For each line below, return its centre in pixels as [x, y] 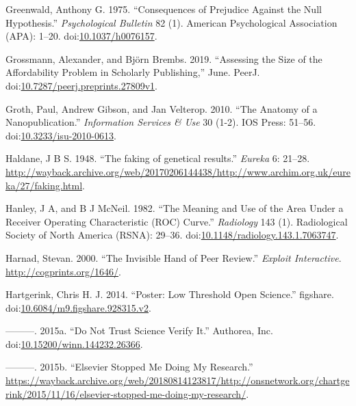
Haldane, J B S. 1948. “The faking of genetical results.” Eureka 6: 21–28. [158, 158]
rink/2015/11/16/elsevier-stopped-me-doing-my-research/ [126, 393]
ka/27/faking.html [44, 185]
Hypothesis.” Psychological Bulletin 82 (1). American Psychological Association [171, 22]
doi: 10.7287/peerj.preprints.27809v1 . [81, 85]
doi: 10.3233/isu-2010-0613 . [61, 135]
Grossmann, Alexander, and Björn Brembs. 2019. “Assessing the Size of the [164, 58]
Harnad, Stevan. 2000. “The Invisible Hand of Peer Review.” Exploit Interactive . [174, 257]
